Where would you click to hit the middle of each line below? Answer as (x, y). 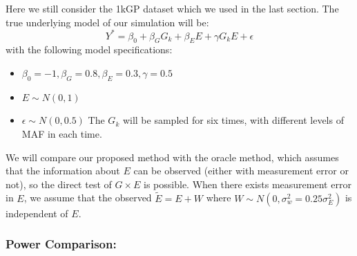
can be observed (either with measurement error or (241, 171)
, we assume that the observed (88, 198)
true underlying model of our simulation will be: (107, 22)
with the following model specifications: (89, 49)
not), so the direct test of (59, 184)
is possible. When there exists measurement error (248, 184)
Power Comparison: (61, 244)
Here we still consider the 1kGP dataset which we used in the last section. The (172, 8)
